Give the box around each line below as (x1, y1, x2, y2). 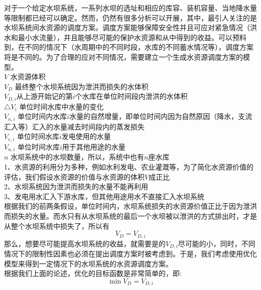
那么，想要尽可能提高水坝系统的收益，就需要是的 (4, 238, 166, 248)
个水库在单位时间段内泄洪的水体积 (75, 91, 188, 101)
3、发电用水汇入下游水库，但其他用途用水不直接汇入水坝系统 (4, 191, 204, 201)
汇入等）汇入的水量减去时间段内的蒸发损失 (4, 121, 145, 131)
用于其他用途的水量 (62, 141, 125, 152)
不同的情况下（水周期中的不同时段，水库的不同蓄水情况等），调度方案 (25, 42, 253, 52)
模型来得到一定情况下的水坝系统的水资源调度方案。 (4, 258, 173, 268)
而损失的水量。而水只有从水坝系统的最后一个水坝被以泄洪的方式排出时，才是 (4, 210, 257, 221)
